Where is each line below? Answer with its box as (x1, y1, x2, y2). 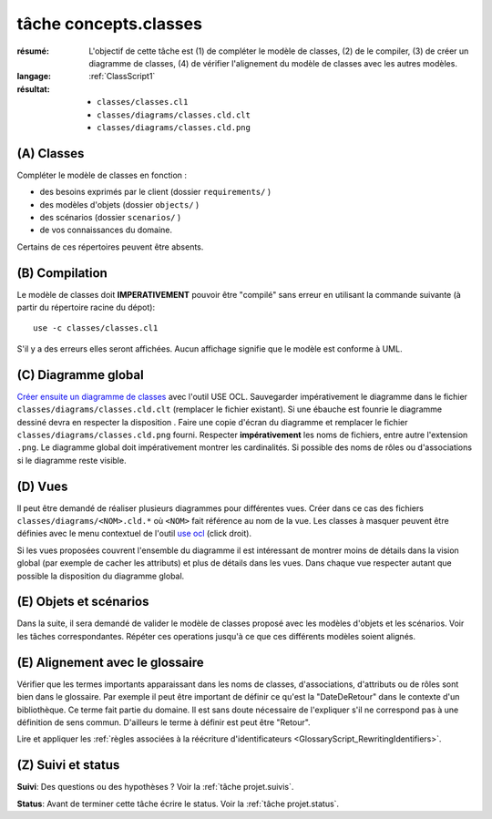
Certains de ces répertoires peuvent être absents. (16, 241, 204, 252)
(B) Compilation (16, 265, 108, 281)
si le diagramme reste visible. (16, 455, 127, 466)
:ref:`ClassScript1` (88, 71, 156, 82)
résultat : (16, 83, 50, 95)
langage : (16, 71, 52, 82)
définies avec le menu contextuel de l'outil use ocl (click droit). (16, 528, 252, 539)
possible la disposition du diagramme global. (16, 570, 185, 581)
